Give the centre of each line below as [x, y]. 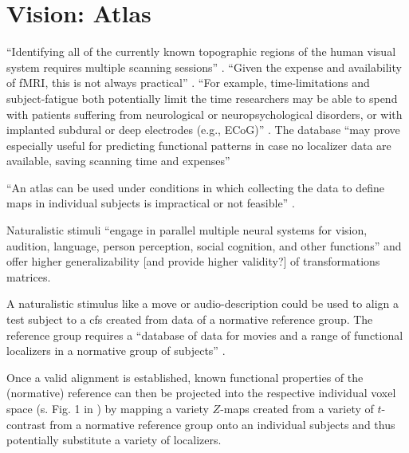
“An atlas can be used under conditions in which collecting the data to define [195, 187]
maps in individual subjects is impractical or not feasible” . [151, 203]
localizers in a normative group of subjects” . [116, 351]
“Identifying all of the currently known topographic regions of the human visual [201, 51]
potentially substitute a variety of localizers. [114, 440]
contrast [26, 424]
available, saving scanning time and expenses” [118, 161]
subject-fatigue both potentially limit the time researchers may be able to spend [202, 98]
